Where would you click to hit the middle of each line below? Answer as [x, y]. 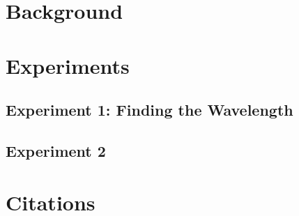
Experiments [68, 65]
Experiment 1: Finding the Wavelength [149, 110]
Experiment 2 [56, 150]
